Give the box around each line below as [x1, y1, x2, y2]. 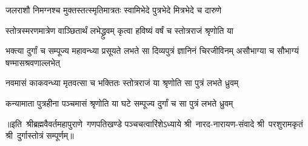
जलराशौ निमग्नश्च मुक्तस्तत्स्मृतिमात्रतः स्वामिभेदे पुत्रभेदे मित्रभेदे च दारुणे [5, 4, 222, 16]
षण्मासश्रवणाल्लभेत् [5, 56, 60, 68]
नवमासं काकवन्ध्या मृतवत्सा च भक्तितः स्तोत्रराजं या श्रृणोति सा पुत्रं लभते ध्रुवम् [5, 76, 239, 89]
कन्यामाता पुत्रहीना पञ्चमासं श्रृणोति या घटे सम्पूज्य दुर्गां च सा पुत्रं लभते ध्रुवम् [5, 96, 233, 109]
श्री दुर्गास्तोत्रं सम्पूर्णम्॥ [5, 129, 74, 142]
